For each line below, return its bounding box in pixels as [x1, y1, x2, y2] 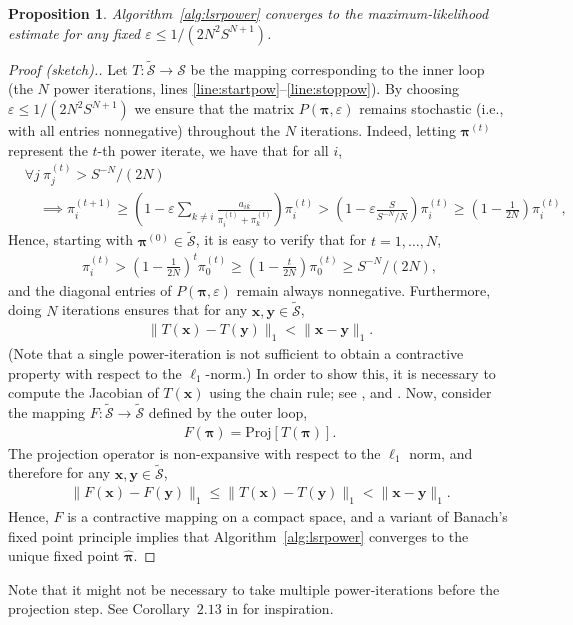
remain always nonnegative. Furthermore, [236, 279, 491, 300]
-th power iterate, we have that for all [97, 139, 329, 160]
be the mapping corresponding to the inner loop [190, 58, 485, 79]
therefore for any [8, 462, 111, 483]
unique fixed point [8, 545, 120, 566]
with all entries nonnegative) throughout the [8, 120, 281, 140]
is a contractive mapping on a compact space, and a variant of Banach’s [67, 505, 508, 526]
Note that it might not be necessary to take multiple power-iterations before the [8, 578, 500, 599]
